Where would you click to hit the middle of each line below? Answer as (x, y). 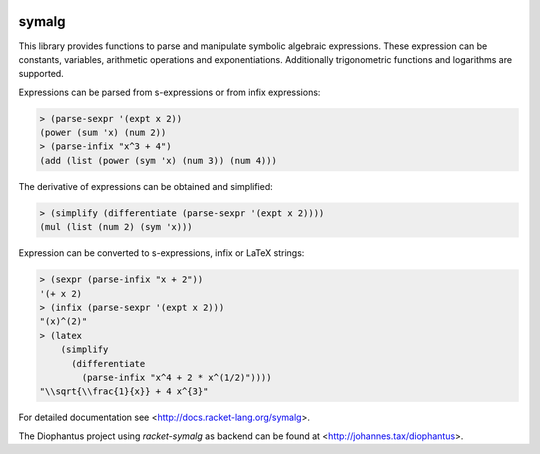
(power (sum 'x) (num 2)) (103, 133)
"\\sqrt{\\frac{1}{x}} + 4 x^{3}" (124, 391)
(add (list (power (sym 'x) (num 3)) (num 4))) (158, 160)
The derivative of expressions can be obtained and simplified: (146, 186)
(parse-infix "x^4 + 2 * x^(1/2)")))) (176, 377)
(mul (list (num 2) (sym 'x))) (116, 227)
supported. (41, 74)
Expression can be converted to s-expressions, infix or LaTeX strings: (161, 253)
